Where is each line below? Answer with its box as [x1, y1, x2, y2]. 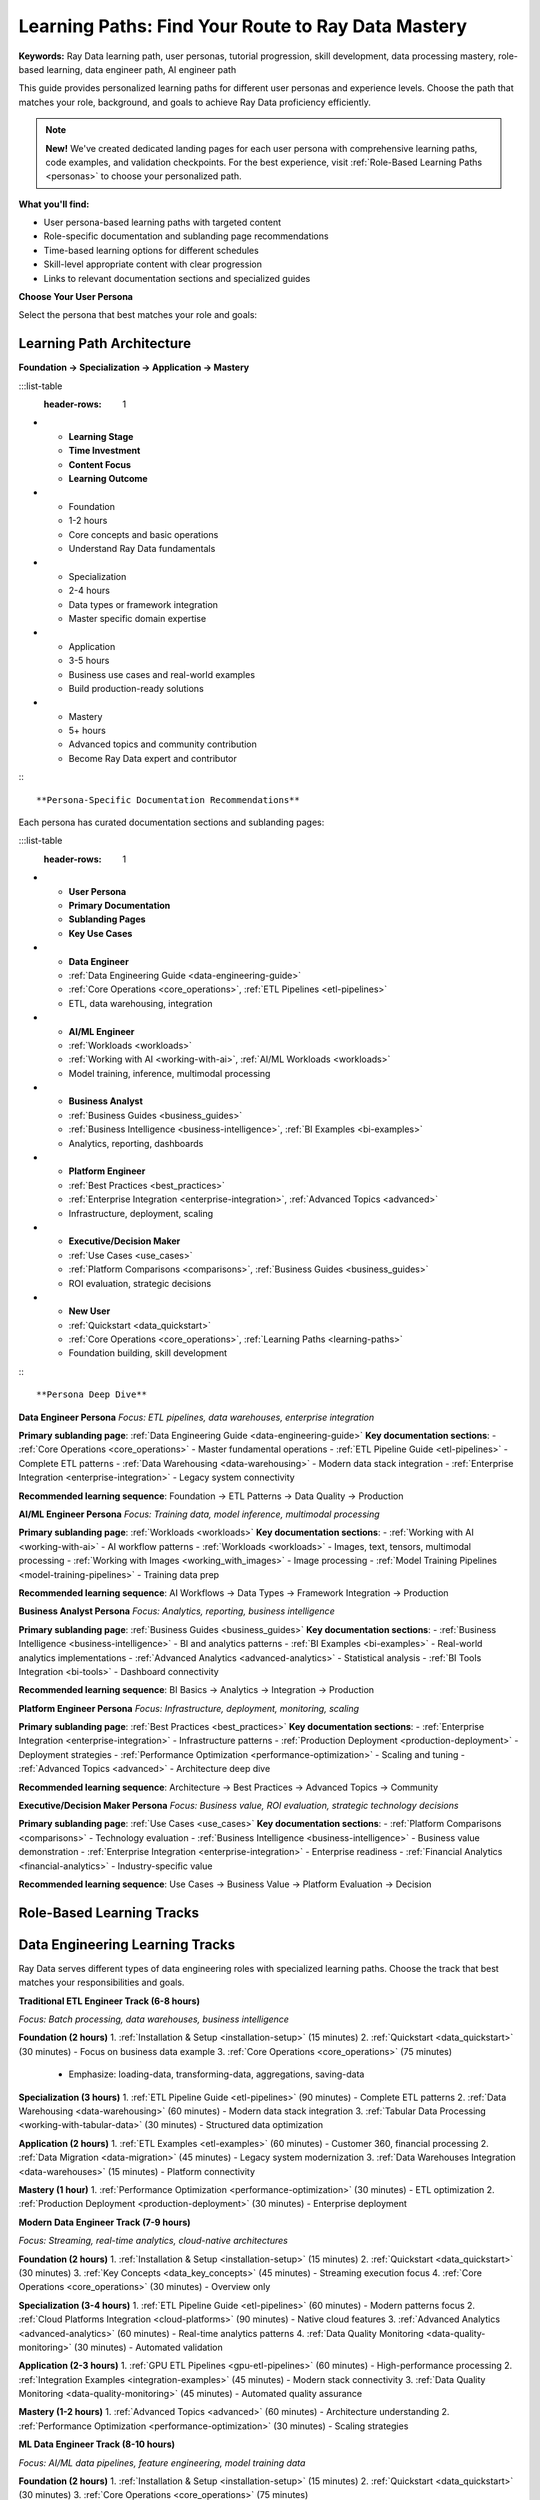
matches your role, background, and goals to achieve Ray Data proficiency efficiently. [18, 96, 372, 108]
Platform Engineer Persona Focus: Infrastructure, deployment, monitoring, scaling [18, 1702, 360, 1714]
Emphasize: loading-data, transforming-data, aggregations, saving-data [68, 2068, 365, 2080]
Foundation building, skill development [68, 1347, 228, 1359]
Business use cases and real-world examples [68, 668, 255, 680]
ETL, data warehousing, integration [68, 997, 213, 1009]
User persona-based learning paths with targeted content [43, 216, 282, 229]
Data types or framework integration [68, 598, 219, 610]
